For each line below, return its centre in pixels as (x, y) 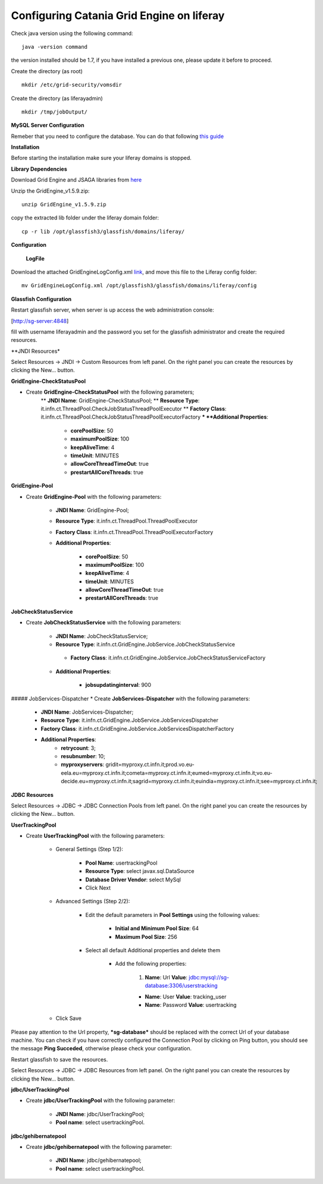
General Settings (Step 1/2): (90, 849)
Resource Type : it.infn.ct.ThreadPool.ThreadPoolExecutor (127, 521)
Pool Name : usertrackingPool (121, 863)
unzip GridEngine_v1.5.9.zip (64, 205)
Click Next (98, 888)
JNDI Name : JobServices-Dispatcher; (87, 712)
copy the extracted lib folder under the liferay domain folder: (85, 218)
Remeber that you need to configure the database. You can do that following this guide (117, 136)
